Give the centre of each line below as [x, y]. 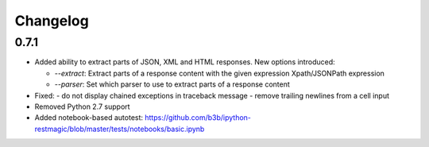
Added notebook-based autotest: [89, 118]
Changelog [52, 21]
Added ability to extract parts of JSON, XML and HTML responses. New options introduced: [185, 62]
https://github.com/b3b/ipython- [198, 118]
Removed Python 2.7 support [82, 106]
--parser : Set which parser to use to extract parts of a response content [172, 84]
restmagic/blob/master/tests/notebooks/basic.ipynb [120, 129]
